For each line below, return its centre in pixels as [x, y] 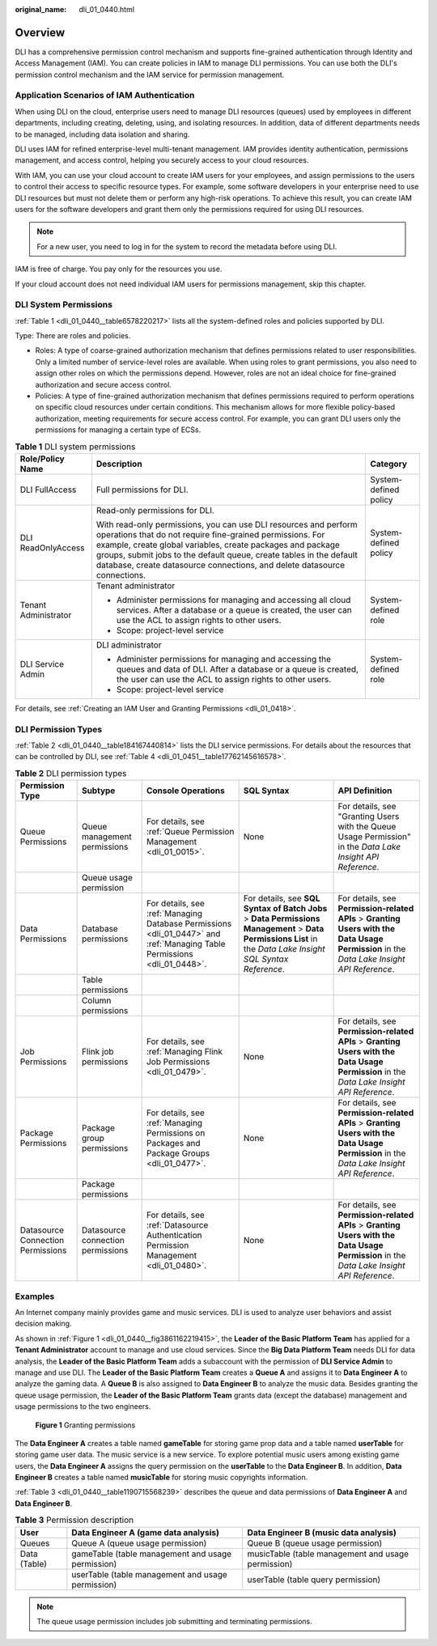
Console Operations [186, 791]
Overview [40, 32]
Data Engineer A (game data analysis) [146, 1532]
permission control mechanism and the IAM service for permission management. [150, 74]
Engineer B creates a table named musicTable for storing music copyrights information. [161, 1478]
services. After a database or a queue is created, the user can [234, 609]
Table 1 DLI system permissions [75, 447]
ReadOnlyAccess [52, 548]
